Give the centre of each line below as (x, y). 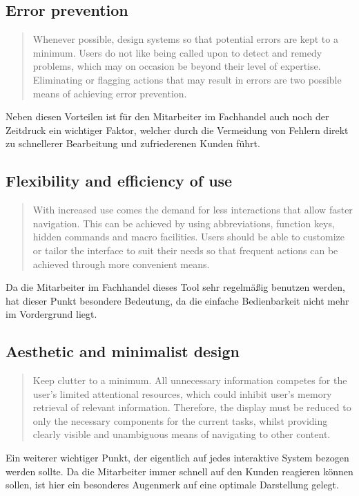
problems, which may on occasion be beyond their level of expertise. (177, 66)
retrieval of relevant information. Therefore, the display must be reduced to (192, 407)
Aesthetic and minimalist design (123, 351)
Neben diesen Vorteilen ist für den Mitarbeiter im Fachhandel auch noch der (167, 116)
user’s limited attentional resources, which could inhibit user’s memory (182, 393)
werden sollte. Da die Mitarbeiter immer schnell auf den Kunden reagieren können (179, 471)
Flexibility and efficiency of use (119, 181)
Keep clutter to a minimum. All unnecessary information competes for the (190, 380)
